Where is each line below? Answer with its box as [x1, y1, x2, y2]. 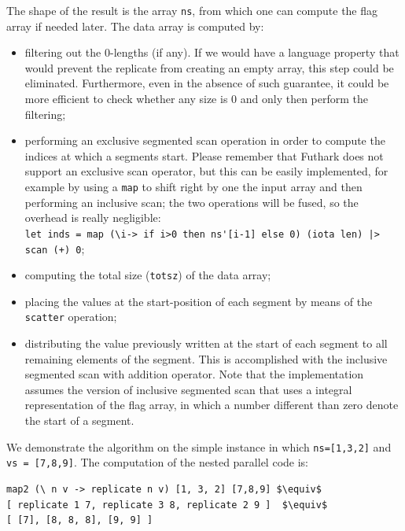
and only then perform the [240, 90, 368, 107]
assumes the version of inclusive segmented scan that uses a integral [24, 381, 352, 397]
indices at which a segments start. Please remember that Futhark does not [24, 147, 384, 164]
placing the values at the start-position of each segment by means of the [24, 293, 373, 309]
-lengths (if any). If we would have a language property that [109, 44, 399, 61]
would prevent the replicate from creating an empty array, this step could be [24, 59, 394, 76]
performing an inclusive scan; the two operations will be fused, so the [24, 194, 359, 210]
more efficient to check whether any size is [24, 90, 228, 107]
